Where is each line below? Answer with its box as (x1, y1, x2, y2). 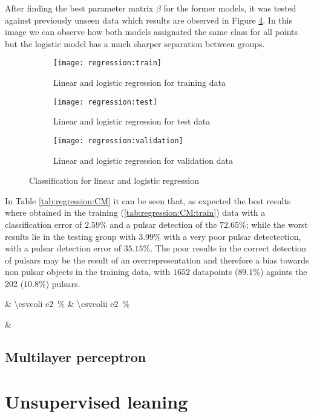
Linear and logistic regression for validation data (53, 154, 233, 166)
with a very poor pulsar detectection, (163, 230, 301, 242)
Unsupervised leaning (5, 389, 188, 413)
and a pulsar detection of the (110, 218, 217, 230)
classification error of (5, 218, 82, 230)
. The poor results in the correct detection (150, 242, 306, 254)
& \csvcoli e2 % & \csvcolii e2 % (5, 297, 130, 310)
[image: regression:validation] (53, 136, 183, 145)
